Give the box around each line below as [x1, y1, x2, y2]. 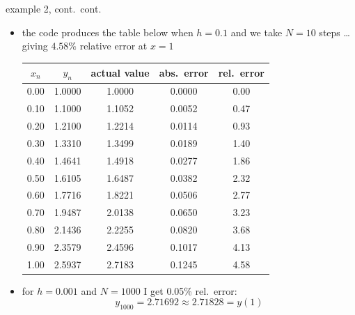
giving [22, 38, 48, 53]
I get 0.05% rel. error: [143, 283, 237, 298]
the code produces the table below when [22, 24, 194, 39]
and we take [230, 24, 283, 39]
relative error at [79, 38, 148, 53]
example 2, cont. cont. [6, 1, 102, 15]
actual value [90, 65, 150, 79]
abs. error [159, 65, 209, 79]
